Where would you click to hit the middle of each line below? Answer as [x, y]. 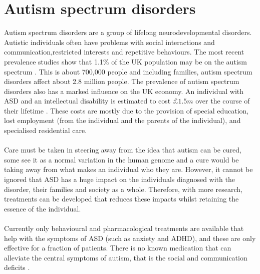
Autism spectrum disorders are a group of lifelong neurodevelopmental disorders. [128, 32]
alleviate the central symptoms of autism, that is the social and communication [126, 257]
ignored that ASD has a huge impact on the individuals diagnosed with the [119, 179]
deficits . [17, 267]
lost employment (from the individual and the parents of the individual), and [122, 120]
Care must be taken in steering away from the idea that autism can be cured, [123, 150]
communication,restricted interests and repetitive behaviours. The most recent [124, 52]
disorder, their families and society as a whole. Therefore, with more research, [123, 189]
